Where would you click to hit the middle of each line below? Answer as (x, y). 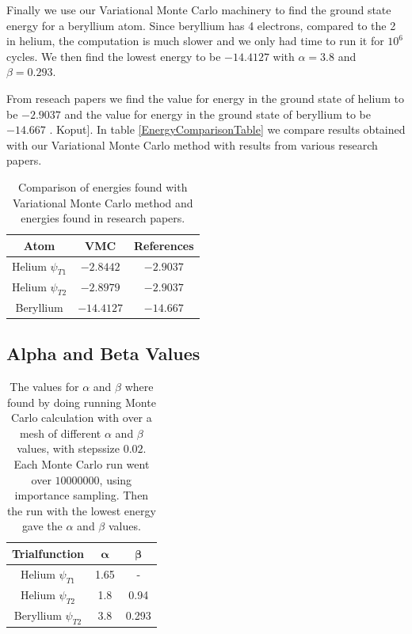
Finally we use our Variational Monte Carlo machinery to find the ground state (199, 9)
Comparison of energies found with (103, 186)
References (164, 245)
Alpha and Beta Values (103, 353)
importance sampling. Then (82, 495)
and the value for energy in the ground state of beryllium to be (217, 114)
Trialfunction (48, 553)
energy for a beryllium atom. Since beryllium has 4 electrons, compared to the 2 (201, 25)
